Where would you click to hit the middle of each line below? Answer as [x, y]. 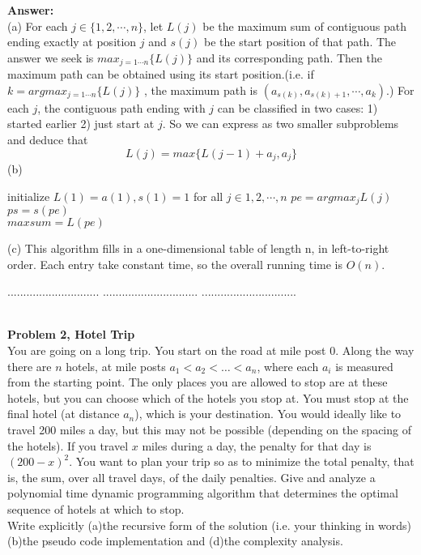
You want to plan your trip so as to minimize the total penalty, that [245, 461]
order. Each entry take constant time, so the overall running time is [175, 264]
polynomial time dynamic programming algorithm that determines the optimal [203, 493]
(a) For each [38, 26]
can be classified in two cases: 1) [298, 107]
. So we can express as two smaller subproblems [281, 124]
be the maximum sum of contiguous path [305, 26]
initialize [29, 196]
